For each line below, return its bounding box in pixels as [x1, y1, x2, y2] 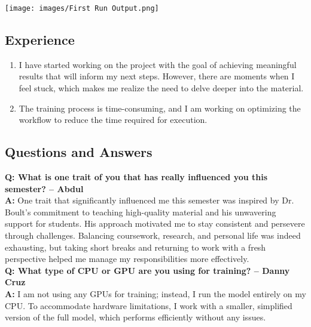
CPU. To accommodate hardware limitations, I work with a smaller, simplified [5, 299, 292, 311]
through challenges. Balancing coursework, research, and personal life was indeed [5, 229, 301, 241]
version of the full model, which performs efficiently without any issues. [5, 311, 266, 323]
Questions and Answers [5, 143, 153, 161]
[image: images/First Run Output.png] [5, 4, 159, 13]
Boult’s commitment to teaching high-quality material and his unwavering [5, 205, 276, 218]
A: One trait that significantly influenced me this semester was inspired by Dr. [5, 194, 294, 206]
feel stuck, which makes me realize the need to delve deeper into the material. [19, 82, 304, 94]
